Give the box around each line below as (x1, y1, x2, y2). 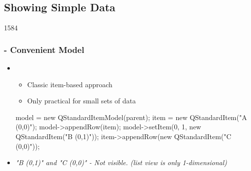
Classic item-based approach (27, 79, 112, 89)
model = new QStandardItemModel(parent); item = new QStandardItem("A (15, 112, 247, 122)
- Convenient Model (4, 43, 84, 55)
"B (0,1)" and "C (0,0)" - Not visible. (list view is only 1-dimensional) (15, 157, 227, 168)
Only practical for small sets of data (27, 96, 136, 106)
